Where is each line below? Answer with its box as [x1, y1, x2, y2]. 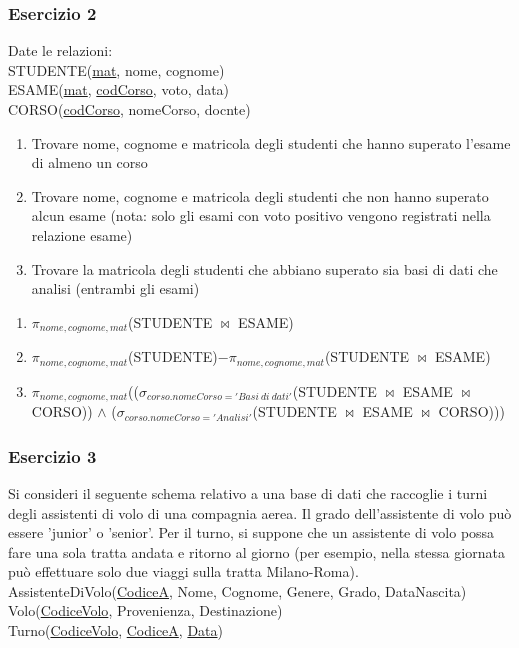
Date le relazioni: [8, 40, 113, 61]
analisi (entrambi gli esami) [31, 278, 200, 299]
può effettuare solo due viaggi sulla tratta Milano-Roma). [8, 561, 359, 582]
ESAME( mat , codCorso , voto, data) [8, 79, 230, 100]
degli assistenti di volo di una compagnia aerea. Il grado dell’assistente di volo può [8, 502, 512, 523]
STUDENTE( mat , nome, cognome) [8, 59, 225, 80]
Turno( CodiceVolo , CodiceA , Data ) [8, 620, 223, 641]
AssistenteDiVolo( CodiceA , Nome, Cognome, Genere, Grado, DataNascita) [8, 580, 467, 601]
